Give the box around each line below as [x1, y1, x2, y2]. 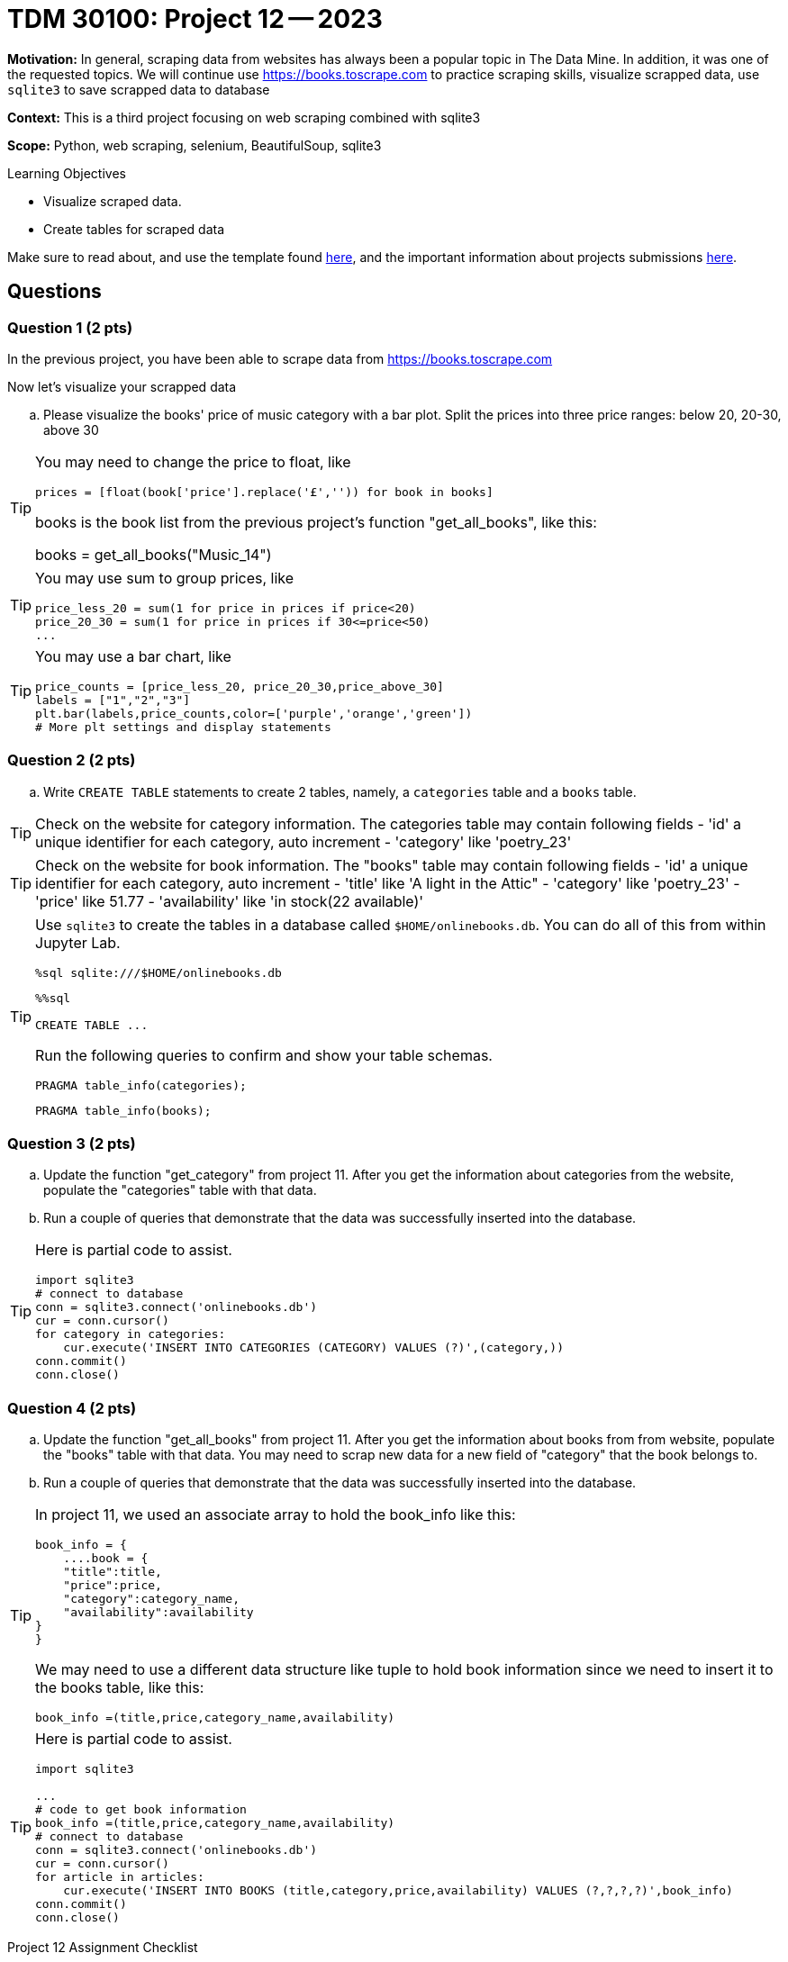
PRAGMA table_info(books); [35, 1103, 212, 1117]
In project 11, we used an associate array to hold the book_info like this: [35, 1505, 516, 1524]
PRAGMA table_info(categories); [35, 1078, 247, 1092]
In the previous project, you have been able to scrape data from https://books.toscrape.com [7, 350, 553, 366]
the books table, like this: [35, 1678, 204, 1697]
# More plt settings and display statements [35, 719, 331, 734]
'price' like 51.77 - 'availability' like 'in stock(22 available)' [35, 891, 424, 910]
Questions [7, 280, 102, 303]
